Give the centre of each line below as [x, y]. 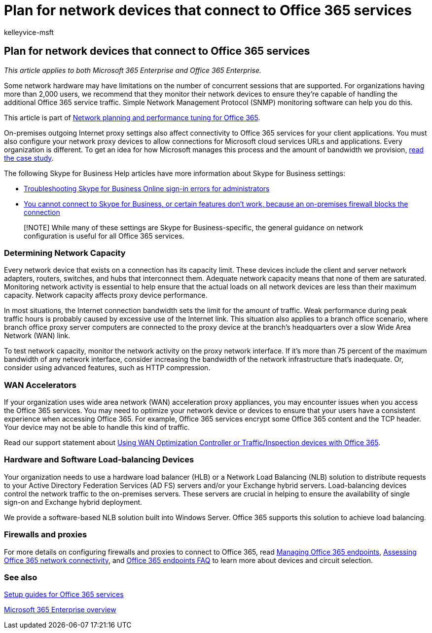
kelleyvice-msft [29, 32]
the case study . [29, 158]
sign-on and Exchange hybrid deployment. [73, 502]
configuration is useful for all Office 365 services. [104, 236]
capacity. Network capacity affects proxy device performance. [106, 295]
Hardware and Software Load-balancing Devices [99, 460]
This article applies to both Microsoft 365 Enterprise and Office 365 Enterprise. [133, 70]
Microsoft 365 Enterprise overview [60, 610]
